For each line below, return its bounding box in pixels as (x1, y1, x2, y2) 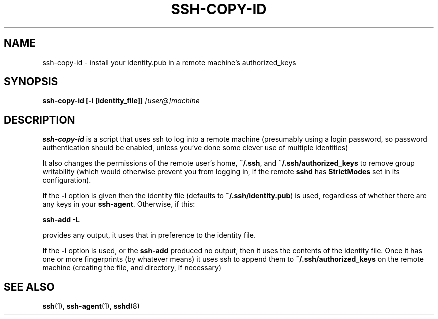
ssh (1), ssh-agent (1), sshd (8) (42, 302, 140, 311)
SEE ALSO (4, 280, 55, 293)
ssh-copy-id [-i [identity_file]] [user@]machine (42, 96, 200, 105)
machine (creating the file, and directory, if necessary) (42, 263, 222, 272)
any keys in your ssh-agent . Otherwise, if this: (42, 200, 195, 209)
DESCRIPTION (4, 113, 75, 126)
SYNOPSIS (4, 75, 58, 88)
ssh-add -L (42, 215, 80, 224)
